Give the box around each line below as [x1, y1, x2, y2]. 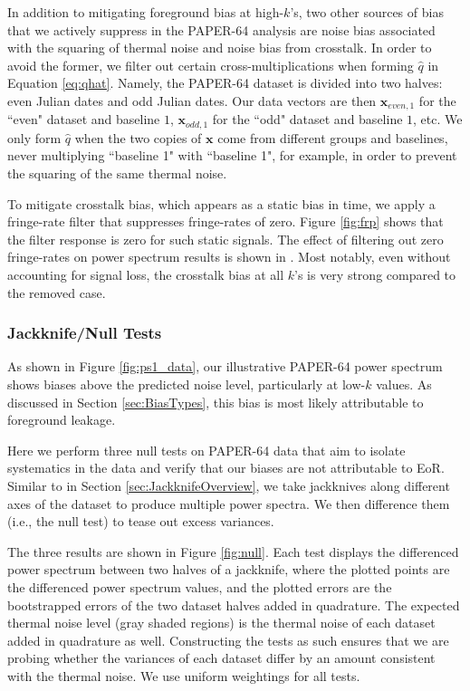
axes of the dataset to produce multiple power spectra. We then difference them [7, 494, 450, 513]
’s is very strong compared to [294, 265, 456, 284]
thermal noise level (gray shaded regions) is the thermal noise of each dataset [7, 613, 436, 632]
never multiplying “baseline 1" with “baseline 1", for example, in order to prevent [7, 146, 457, 165]
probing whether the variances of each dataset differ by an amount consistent [7, 648, 436, 667]
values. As [376, 375, 432, 394]
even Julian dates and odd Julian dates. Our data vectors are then [7, 91, 377, 110]
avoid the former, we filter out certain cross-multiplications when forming [7, 55, 414, 74]
